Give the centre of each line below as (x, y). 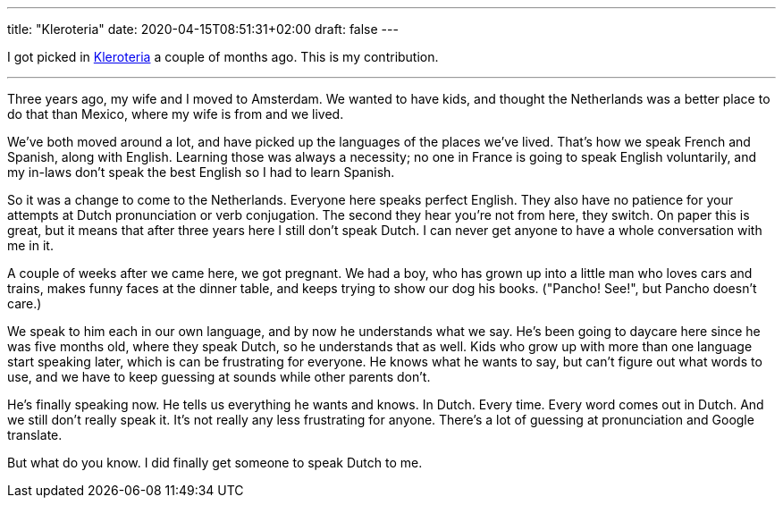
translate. (35, 435)
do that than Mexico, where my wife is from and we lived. (176, 114)
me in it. (30, 245)
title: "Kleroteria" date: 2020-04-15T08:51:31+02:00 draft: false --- (203, 29)
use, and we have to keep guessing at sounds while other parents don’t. (219, 377)
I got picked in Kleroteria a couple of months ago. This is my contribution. (223, 57)
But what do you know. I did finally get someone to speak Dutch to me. (215, 463)
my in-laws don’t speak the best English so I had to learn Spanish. (201, 172)
